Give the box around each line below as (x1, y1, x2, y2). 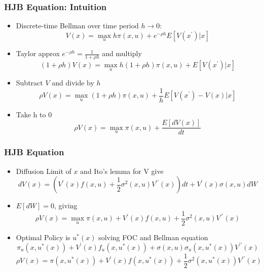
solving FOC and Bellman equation (98, 232, 208, 242)
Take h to (16, 109, 46, 119)
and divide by (52, 77, 94, 88)
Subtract (16, 77, 43, 88)
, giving (54, 200, 78, 211)
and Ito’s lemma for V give (80, 165, 164, 176)
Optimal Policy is (16, 232, 70, 242)
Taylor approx (16, 48, 60, 59)
